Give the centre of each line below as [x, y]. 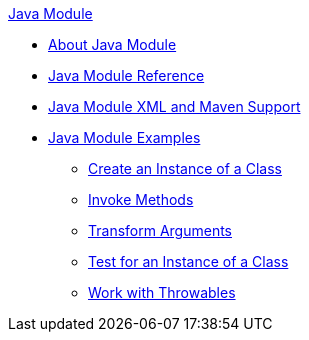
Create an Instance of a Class [185, 168]
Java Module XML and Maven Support [174, 106]
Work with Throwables [162, 292]
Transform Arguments [160, 230]
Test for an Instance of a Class [188, 261]
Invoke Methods [141, 199]
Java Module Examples [124, 137]
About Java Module [112, 44]
